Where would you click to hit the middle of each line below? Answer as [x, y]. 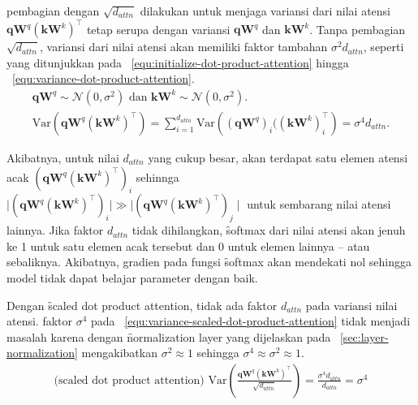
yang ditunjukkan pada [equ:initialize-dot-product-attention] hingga [178, 62]
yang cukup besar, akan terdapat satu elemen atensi [278, 157]
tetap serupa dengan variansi [158, 29]
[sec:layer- [364, 336]
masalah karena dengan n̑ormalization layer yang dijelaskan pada [169, 336]
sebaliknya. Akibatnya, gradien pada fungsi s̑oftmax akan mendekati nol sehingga [209, 262]
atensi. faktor [40, 321]
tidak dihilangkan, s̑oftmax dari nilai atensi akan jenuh [269, 230]
